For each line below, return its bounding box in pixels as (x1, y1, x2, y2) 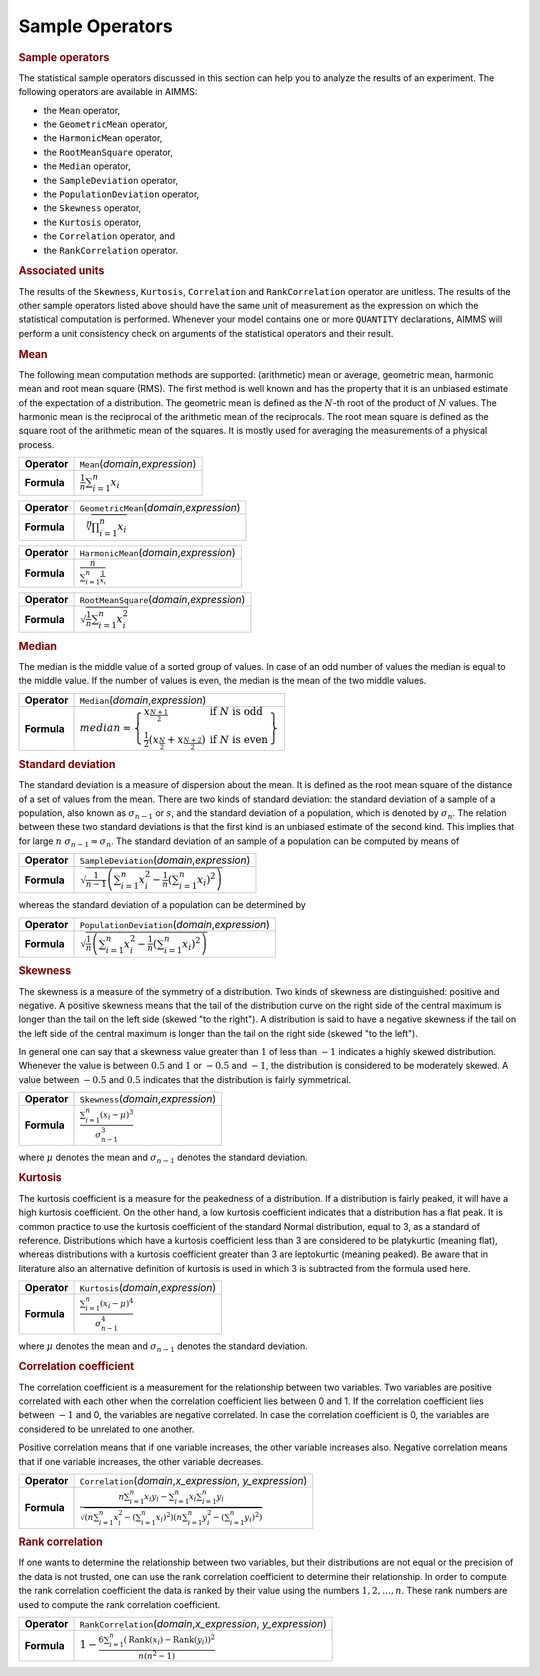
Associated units (18, 264, 105, 278)
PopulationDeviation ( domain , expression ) (79, 917, 270, 931)
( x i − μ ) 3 (99, 1107, 134, 1122)
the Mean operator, (43, 104, 121, 116)
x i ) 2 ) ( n (155, 1510, 183, 1524)
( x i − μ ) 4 (99, 1296, 134, 1310)
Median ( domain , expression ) (79, 693, 207, 707)
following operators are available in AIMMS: (18, 86, 198, 98)
